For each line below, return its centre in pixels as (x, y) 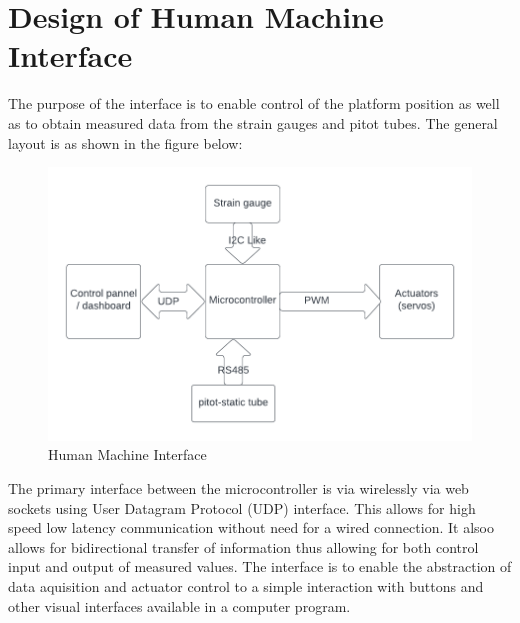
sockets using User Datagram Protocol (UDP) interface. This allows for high (242, 507)
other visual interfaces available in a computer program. (179, 605)
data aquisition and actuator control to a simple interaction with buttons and (246, 586)
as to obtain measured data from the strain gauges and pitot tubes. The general (253, 122)
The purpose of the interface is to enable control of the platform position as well (254, 103)
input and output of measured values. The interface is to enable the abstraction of (260, 566)
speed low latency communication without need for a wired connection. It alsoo (251, 527)
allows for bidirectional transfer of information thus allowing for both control (243, 546)
